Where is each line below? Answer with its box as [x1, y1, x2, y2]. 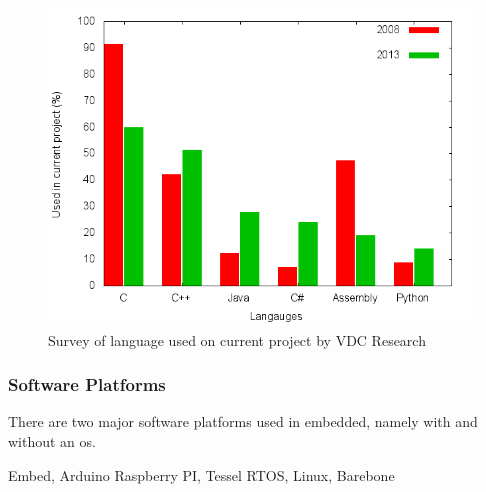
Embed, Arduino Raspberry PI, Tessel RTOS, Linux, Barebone [8, 464, 395, 485]
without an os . [8, 431, 97, 451]
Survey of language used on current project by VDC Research [48, 329, 426, 350]
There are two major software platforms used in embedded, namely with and [8, 411, 478, 432]
